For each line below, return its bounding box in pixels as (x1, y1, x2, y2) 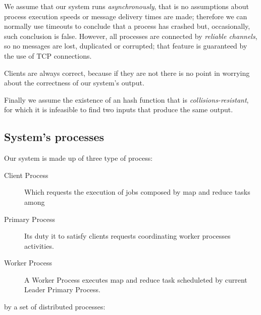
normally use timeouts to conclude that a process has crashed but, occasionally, (4, 21, 250, 31)
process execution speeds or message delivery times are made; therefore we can (4, 11, 247, 21)
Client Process (4, 169, 48, 180)
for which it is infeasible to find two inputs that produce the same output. (4, 104, 233, 115)
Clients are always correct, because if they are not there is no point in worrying (4, 67, 250, 78)
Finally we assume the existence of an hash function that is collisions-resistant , (4, 94, 249, 105)
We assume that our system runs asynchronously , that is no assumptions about (4, 1, 249, 11)
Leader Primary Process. (24, 284, 101, 295)
